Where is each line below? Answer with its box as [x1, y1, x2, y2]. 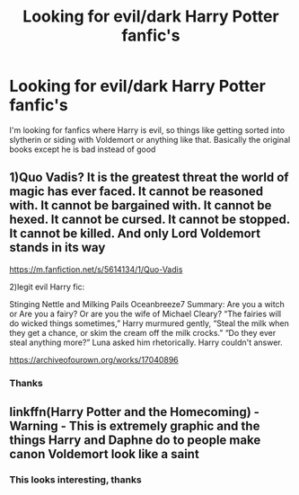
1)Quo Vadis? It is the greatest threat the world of [9, 170, 289, 185]
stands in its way [9, 240, 106, 255]
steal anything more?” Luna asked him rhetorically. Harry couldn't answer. [9, 337, 283, 348]
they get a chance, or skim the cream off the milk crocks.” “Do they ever [9, 327, 277, 338]
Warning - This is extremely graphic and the [9, 419, 260, 434]
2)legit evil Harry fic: [9, 281, 85, 292]
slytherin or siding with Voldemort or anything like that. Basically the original [9, 134, 291, 145]
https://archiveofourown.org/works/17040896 [9, 354, 180, 365]
